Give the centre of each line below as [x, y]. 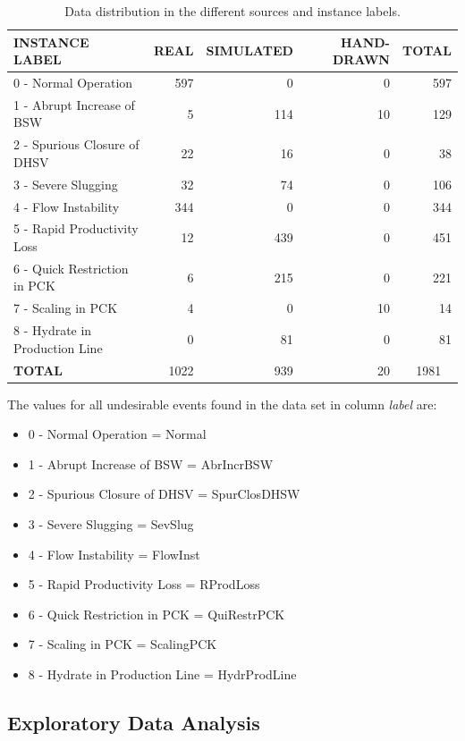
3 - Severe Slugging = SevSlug [111, 524]
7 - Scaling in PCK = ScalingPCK [123, 644]
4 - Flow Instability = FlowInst [114, 554]
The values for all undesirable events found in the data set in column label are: [222, 404]
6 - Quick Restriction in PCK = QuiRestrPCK [156, 614]
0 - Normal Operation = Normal [117, 434]
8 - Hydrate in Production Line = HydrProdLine [162, 674]
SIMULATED [249, 51]
